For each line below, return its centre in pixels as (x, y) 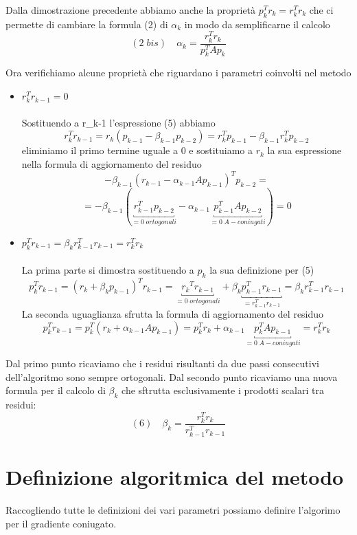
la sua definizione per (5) (262, 270)
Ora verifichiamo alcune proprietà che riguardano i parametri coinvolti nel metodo (178, 73)
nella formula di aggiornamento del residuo (112, 163)
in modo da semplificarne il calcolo (257, 24)
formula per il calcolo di (56, 390)
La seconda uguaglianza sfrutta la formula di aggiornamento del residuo (173, 314)
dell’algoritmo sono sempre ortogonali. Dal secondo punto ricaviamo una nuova (172, 376)
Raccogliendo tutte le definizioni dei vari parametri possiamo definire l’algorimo (173, 509)
